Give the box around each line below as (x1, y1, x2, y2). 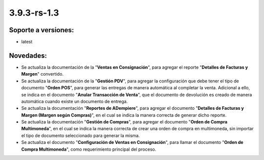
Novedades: (9, 51, 47, 60)
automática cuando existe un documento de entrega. (21, 98, 128, 104)
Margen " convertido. (21, 71, 64, 77)
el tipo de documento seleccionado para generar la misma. (21, 132, 140, 139)
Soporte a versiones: (9, 26, 74, 34)
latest (21, 39, 33, 45)
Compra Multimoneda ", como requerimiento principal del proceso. (21, 146, 156, 152)
